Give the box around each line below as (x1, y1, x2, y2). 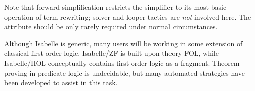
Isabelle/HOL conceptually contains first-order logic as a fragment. (4, 57, 210, 68)
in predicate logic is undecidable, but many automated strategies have (29, 67, 245, 78)
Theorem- (212, 57, 242, 68)
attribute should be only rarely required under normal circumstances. (4, 21, 218, 32)
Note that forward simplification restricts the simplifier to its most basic (4, 2, 227, 12)
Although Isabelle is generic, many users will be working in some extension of (4, 38, 243, 48)
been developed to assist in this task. (4, 77, 118, 88)
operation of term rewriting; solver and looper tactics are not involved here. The (4, 11, 251, 22)
